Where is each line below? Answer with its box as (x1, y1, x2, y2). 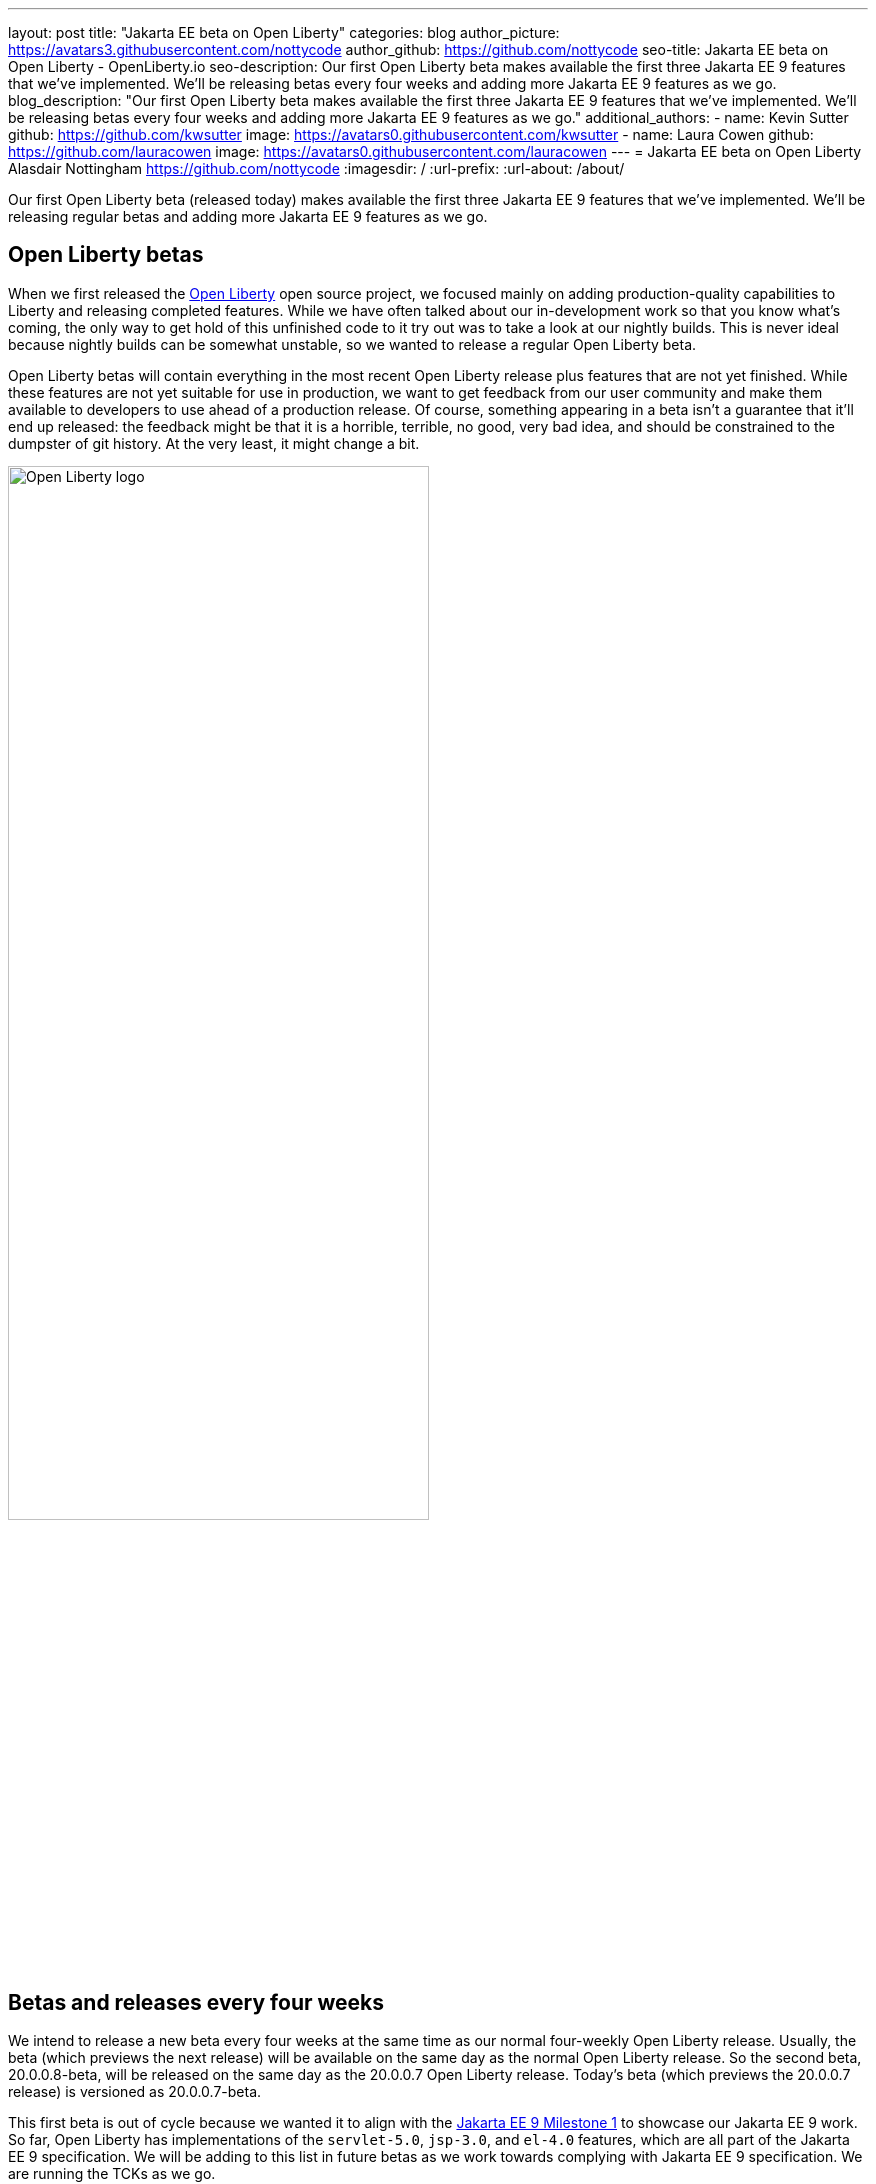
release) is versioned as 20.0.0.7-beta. (8, 2083, 262, 2101)
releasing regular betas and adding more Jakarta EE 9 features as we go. (8, 208, 488, 225)
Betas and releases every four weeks (8, 1989, 385, 2015)
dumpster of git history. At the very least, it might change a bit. (8, 434, 420, 452)
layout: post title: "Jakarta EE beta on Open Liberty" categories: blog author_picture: (8, 24, 560, 41)
